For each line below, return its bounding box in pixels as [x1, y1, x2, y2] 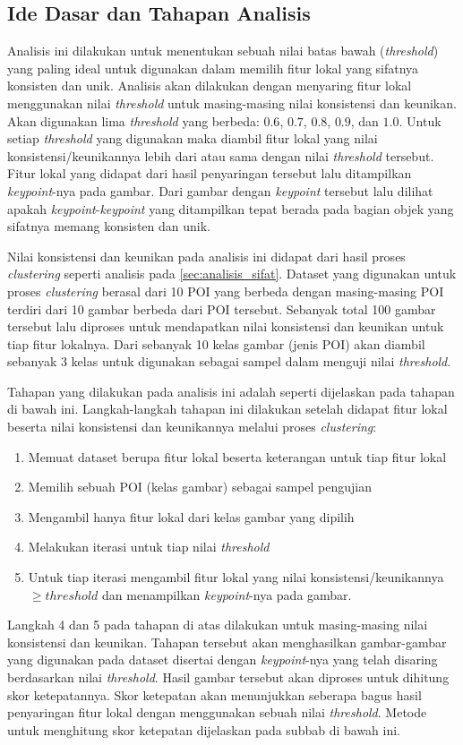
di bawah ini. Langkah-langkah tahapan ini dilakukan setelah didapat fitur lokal [7, 399, 448, 418]
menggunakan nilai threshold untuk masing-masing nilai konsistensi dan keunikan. [7, 93, 457, 112]
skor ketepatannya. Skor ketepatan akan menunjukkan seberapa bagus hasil [7, 685, 422, 704]
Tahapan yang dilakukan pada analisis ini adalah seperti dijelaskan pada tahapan [7, 381, 455, 400]
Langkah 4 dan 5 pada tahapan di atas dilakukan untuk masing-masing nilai [7, 615, 428, 634]
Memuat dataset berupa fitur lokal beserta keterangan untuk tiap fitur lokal [28, 447, 447, 466]
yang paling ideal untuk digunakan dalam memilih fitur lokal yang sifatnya [7, 58, 419, 77]
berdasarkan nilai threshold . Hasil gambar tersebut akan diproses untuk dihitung [7, 668, 450, 687]
